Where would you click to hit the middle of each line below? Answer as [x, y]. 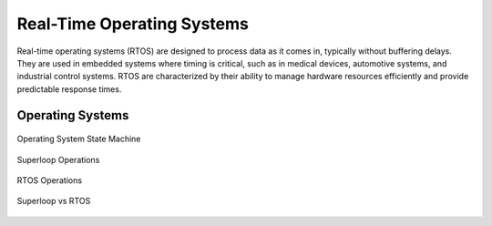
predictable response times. [69, 89]
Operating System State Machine [79, 139]
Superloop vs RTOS [54, 201]
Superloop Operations [58, 159]
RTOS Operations [49, 180]
